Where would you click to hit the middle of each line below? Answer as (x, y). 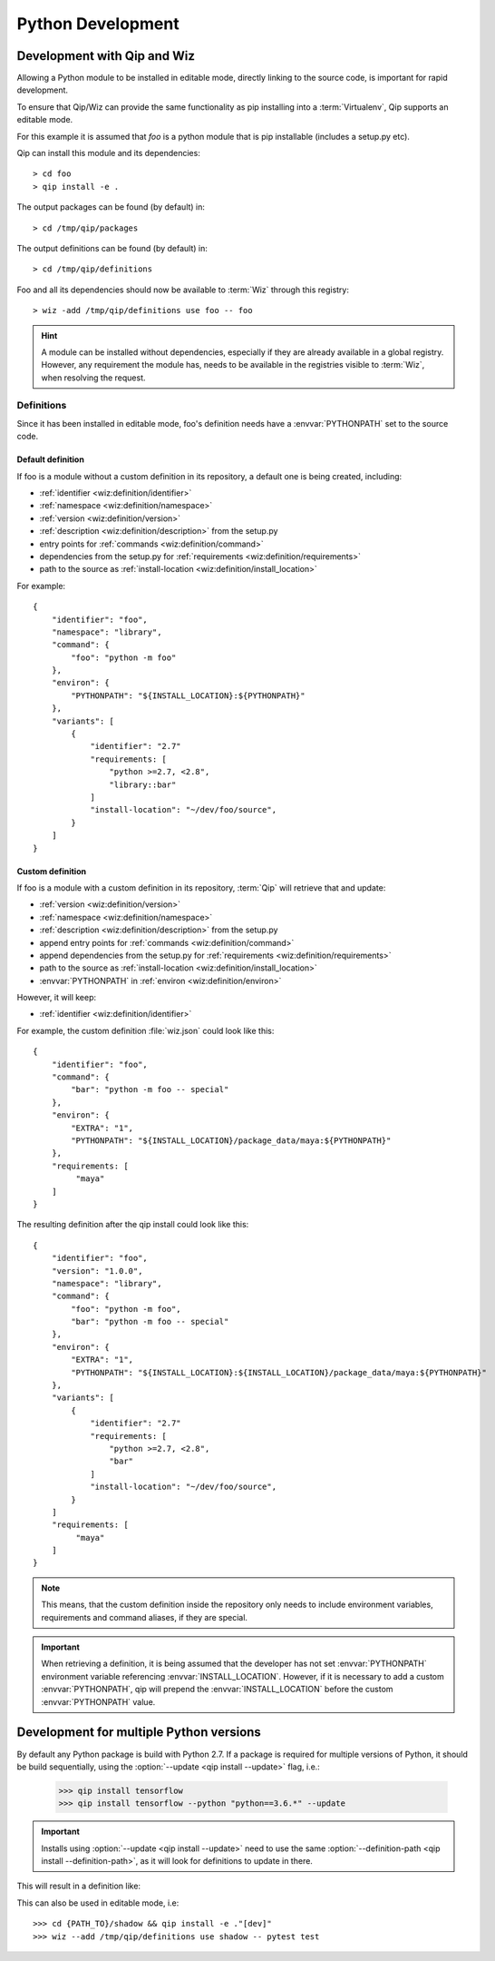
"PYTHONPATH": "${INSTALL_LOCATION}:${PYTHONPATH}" (188, 695)
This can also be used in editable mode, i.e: (98, 1903)
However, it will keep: (57, 998)
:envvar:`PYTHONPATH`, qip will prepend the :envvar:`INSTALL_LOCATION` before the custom (217, 1690)
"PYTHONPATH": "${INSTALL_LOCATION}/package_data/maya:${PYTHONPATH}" (231, 1140)
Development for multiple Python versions (139, 1733)
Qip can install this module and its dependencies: (109, 153)
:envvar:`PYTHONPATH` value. (98, 1701)
